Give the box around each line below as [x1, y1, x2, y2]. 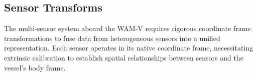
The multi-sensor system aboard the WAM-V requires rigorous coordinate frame [4, 23, 251, 33]
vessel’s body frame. [4, 62, 66, 72]
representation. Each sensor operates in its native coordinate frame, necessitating [4, 42, 253, 53]
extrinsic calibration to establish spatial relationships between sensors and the [4, 52, 243, 62]
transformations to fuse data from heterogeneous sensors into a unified [4, 32, 220, 43]
